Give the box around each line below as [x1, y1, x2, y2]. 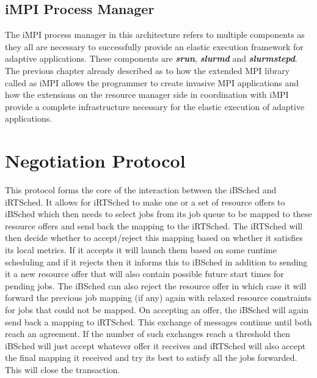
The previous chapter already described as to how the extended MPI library [5, 64, 290, 76]
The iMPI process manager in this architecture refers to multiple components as [5, 28, 305, 41]
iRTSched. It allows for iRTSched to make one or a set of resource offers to [5, 195, 285, 208]
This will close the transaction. [5, 363, 120, 376]
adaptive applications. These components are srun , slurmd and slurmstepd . [5, 52, 297, 65]
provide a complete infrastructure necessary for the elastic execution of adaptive [5, 100, 305, 113]
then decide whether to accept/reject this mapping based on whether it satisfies [5, 231, 303, 244]
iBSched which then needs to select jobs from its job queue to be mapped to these [5, 207, 312, 220]
